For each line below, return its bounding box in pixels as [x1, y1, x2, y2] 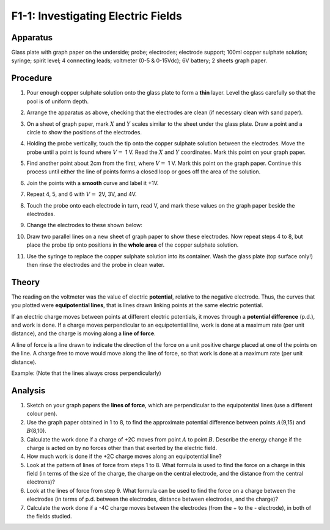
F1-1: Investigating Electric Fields [11, 9, 183, 23]
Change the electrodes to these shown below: [26, 222, 143, 229]
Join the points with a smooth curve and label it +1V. [26, 179, 159, 186]
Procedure [11, 73, 53, 84]
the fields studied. [26, 513, 72, 520]
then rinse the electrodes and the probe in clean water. [26, 261, 165, 268]
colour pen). [26, 410, 57, 418]
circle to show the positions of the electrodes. [26, 128, 142, 136]
